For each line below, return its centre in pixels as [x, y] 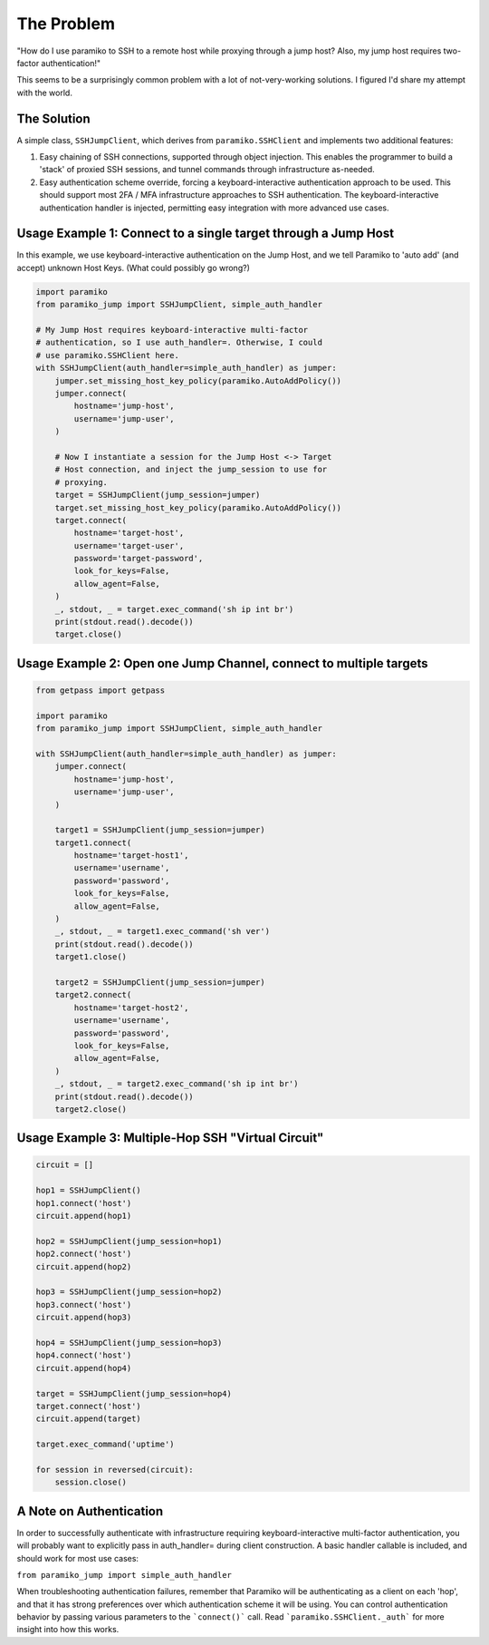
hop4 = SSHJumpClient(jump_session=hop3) [129, 1343]
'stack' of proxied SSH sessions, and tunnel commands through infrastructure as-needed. [207, 170]
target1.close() [91, 957]
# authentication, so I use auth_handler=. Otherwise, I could [179, 343]
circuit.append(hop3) [84, 1318]
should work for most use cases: [78, 1558]
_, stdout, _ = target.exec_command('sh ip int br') [174, 609]
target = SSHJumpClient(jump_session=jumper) [158, 495]
